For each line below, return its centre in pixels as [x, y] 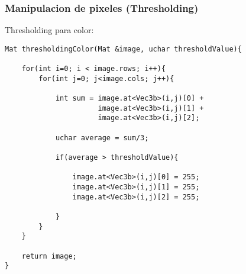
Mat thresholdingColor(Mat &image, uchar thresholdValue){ [123, 49]
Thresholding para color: [49, 30]
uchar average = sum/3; [102, 138]
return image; [49, 256]
